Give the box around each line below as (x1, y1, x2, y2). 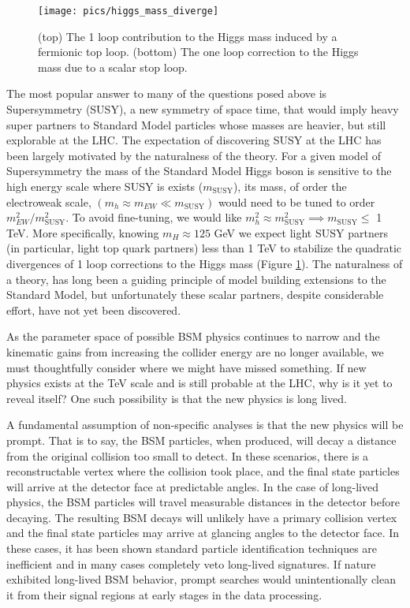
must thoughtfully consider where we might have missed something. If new (6, 359, 367, 375)
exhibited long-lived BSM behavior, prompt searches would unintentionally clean (6, 571, 397, 587)
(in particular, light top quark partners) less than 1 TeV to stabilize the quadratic (6, 240, 402, 256)
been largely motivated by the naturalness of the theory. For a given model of (6, 147, 381, 163)
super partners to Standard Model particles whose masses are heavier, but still (6, 116, 386, 132)
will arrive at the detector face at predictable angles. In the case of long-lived (6, 478, 378, 494)
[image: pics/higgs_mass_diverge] (38, 6, 219, 17)
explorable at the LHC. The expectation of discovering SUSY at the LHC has (6, 132, 382, 148)
